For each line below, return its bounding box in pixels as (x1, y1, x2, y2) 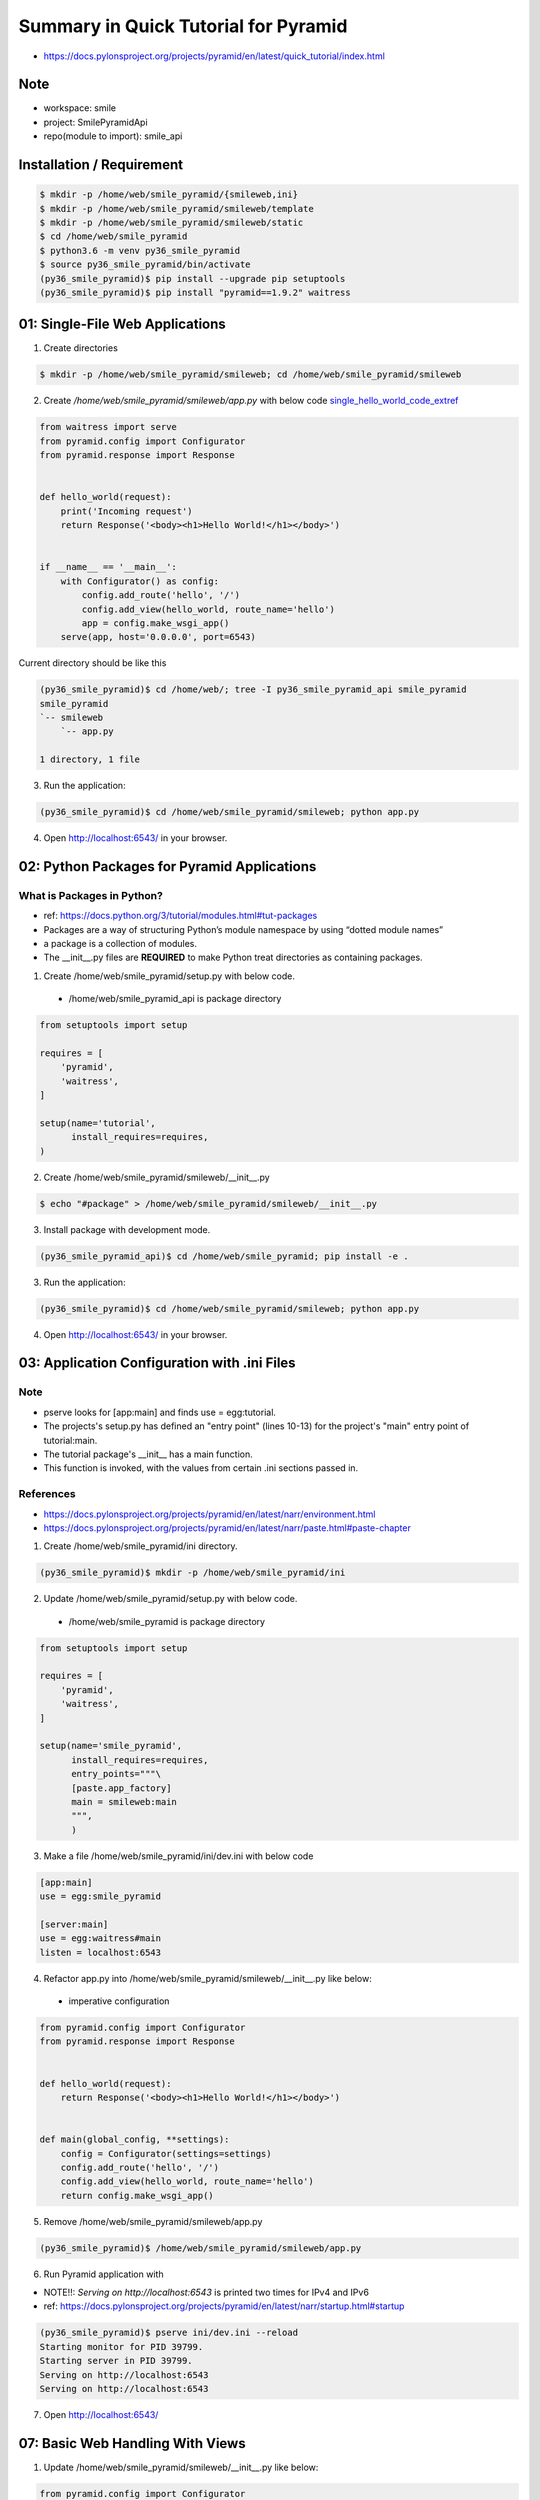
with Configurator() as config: (60, 575, 220, 587)
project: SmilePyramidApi (43, 116, 149, 128)
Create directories (43, 342, 119, 354)
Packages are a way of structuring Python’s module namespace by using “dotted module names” (43, 923, 444, 935)
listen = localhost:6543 (39, 1946, 162, 1958)
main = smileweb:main (71, 1796, 177, 1807)
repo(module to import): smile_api (43, 130, 183, 142)
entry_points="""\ (71, 1768, 162, 1780)
